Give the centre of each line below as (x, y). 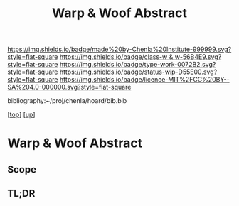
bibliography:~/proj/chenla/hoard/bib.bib (67, 101)
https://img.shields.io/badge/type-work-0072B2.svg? (138, 65)
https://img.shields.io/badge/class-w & (116, 57)
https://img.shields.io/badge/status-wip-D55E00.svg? (138, 72)
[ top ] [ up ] (21, 114)
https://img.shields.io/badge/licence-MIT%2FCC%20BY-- (144, 80)
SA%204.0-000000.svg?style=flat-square (69, 87)
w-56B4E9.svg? (198, 57)
